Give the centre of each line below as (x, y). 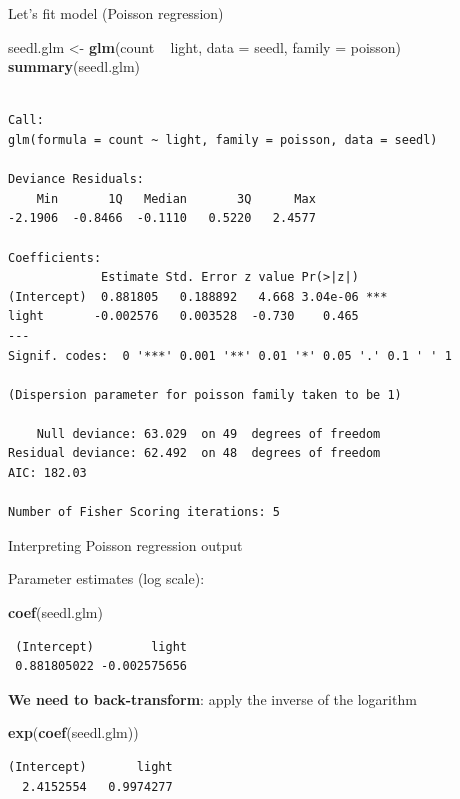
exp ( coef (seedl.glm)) (73, 732)
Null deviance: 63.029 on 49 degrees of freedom (208, 433)
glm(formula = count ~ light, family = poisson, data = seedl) (223, 139)
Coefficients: (55, 257)
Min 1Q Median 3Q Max (176, 198)
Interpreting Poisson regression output (125, 544)
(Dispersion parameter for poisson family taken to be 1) (205, 394)
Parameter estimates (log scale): (106, 578)
